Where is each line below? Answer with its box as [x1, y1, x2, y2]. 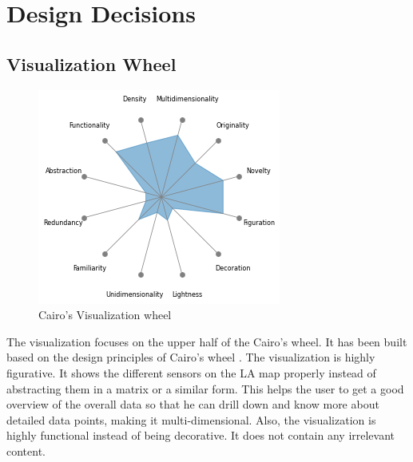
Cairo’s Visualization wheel [38, 306, 172, 323]
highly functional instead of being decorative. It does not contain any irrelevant [6, 427, 395, 444]
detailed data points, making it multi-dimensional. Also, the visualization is [6, 411, 376, 428]
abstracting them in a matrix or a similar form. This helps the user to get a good [6, 380, 404, 397]
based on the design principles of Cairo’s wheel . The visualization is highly [6, 349, 375, 365]
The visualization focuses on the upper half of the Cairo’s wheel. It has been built [6, 333, 407, 349]
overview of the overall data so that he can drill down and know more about [6, 396, 379, 413]
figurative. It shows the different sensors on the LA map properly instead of [6, 364, 376, 381]
